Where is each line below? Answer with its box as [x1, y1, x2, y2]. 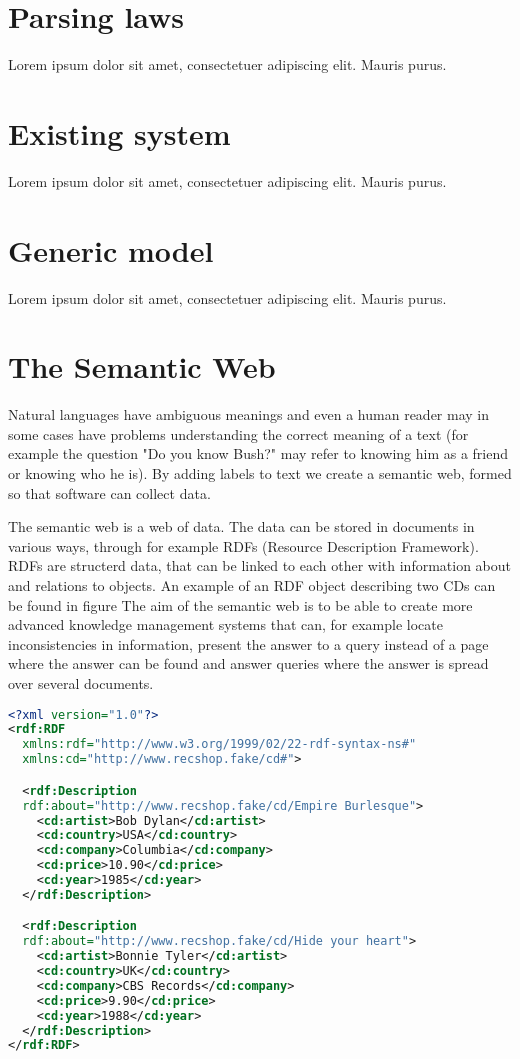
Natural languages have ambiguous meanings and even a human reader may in [8, 404, 490, 425]
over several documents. [8, 673, 154, 693]
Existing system [8, 112, 231, 153]
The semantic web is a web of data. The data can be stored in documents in [8, 516, 475, 537]
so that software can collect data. [8, 482, 211, 503]
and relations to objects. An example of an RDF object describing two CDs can [8, 575, 496, 596]
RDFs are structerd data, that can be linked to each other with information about [8, 555, 512, 576]
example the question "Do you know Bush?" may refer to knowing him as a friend [8, 443, 509, 464]
